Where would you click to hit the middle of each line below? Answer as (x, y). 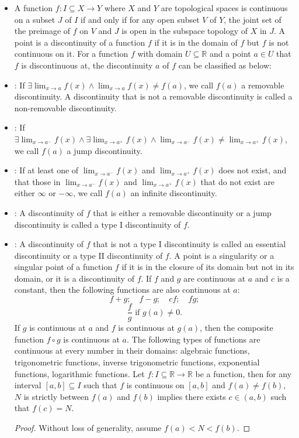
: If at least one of (46, 170)
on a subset (35, 19)
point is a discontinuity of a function (80, 42)
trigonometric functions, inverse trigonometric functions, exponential (137, 362)
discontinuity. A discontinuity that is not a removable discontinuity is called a (153, 96)
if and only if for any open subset (140, 19)
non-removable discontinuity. (65, 107)
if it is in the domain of (196, 42)
